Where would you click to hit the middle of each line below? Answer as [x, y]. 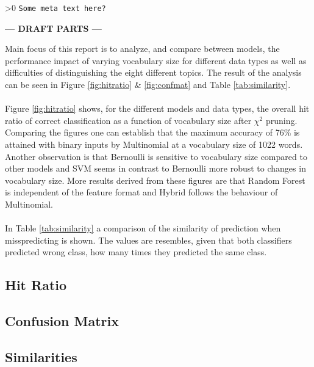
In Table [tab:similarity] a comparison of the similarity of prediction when [143, 228]
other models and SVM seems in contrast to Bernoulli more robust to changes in [155, 168]
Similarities [41, 356]
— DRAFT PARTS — [53, 28]
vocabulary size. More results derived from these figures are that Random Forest [155, 180]
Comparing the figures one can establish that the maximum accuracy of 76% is [152, 132]
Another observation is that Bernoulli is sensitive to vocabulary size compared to [156, 156]
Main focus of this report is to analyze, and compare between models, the [142, 49]
